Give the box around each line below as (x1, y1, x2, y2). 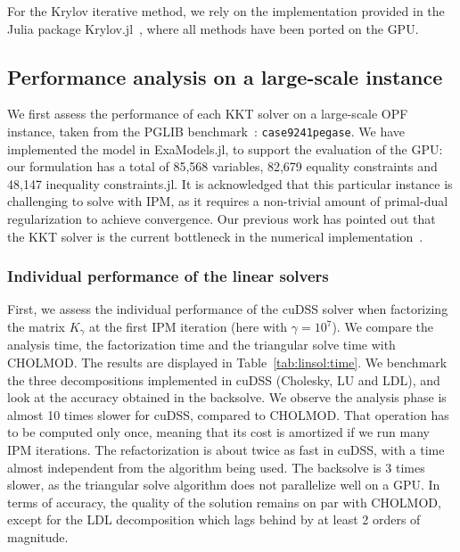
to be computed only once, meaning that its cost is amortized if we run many (7, 423, 430, 441)
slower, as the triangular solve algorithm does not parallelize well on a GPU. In (7, 475, 440, 494)
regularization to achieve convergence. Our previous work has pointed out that (7, 210, 436, 228)
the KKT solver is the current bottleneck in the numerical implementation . (7, 227, 423, 245)
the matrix (7, 317, 65, 336)
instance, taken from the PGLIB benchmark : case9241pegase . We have (7, 121, 406, 140)
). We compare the (332, 317, 434, 336)
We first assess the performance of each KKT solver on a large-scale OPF (7, 104, 408, 123)
